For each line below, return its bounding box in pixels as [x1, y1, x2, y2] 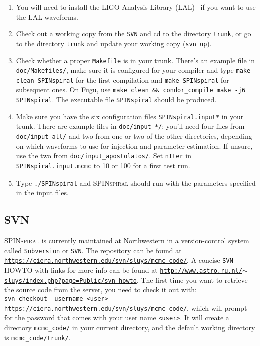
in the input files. [16, 187, 69, 198]
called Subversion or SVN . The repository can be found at [4, 245, 182, 255]
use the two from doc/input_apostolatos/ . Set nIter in [16, 150, 191, 161]
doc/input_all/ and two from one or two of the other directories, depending [16, 131, 252, 141]
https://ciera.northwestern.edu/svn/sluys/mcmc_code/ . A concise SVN [4, 255, 233, 265]
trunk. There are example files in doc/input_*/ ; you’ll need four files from [16, 121, 245, 131]
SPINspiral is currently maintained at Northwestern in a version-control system [4, 235, 249, 246]
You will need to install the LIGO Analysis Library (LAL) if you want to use [16, 2, 256, 12]
